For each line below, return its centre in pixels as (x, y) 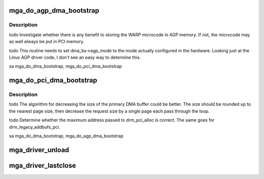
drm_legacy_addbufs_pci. (35, 127)
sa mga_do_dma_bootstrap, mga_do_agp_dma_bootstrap (66, 136)
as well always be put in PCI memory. (47, 42)
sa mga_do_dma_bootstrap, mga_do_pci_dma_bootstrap (66, 67)
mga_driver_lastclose (43, 166)
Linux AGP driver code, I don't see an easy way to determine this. (75, 57)
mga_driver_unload (39, 150)
